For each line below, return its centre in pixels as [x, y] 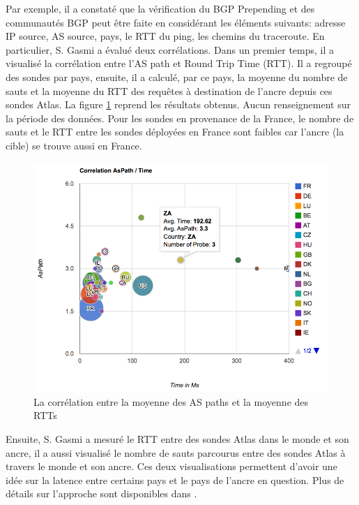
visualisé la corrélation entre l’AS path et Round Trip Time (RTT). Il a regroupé [179, 63]
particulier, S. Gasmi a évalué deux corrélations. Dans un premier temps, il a [170, 49]
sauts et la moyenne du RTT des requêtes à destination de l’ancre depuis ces [169, 90]
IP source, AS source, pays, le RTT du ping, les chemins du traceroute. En [165, 36]
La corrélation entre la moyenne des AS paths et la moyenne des [171, 401]
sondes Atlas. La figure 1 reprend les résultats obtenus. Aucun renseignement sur [178, 104]
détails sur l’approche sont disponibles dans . [101, 493]
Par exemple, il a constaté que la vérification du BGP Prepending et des [160, 8]
